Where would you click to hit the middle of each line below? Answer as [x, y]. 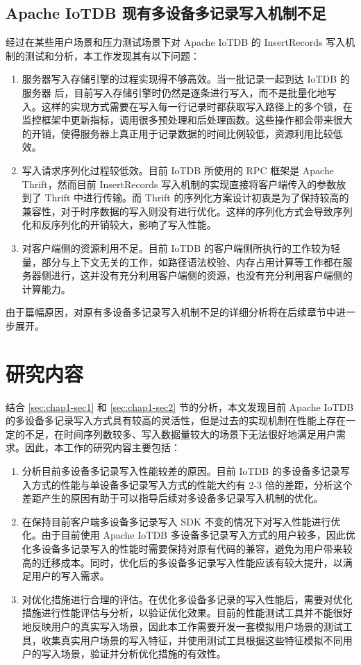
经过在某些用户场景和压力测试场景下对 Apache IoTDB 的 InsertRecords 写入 [176, 42]
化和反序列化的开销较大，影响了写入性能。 [119, 225]
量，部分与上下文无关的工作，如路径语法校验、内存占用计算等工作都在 [182, 261]
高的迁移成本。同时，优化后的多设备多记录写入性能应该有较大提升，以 [182, 562]
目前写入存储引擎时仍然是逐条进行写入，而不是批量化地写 [205, 92]
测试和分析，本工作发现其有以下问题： [112, 55]
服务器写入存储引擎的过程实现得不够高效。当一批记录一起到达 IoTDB [179, 79]
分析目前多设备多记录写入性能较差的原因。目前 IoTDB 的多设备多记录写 [186, 470]
